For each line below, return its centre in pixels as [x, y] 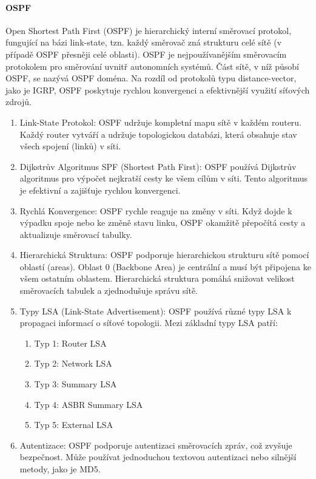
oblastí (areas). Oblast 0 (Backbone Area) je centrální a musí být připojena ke [165, 266]
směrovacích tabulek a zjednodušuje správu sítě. [109, 290]
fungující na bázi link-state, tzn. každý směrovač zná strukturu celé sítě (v [144, 42]
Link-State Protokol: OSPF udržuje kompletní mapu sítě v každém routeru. [161, 122]
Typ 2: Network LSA [73, 363]
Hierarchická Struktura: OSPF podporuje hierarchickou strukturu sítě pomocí [164, 255]
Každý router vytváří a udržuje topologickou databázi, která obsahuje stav [158, 134]
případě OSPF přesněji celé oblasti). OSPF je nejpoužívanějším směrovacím [146, 54]
